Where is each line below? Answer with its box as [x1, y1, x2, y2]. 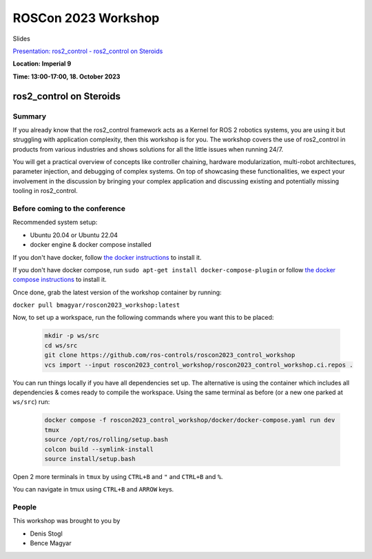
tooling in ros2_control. [12, 187, 79, 195]
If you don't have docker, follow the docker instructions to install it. [12, 253, 202, 261]
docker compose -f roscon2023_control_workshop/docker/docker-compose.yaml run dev [44, 416, 335, 424]
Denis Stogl [30, 529, 63, 538]
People [12, 502, 37, 512]
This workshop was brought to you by [12, 517, 121, 525]
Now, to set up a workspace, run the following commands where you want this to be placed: [12, 314, 274, 322]
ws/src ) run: [12, 398, 50, 406]
